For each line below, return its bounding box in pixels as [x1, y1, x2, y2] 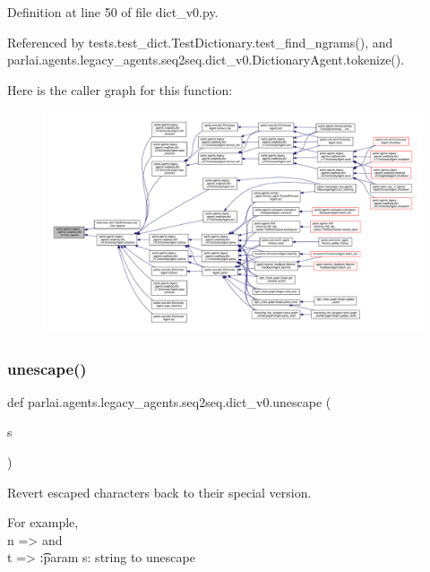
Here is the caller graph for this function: [7, 80, 233, 99]
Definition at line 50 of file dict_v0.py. [7, 3, 219, 21]
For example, [7, 513, 79, 532]
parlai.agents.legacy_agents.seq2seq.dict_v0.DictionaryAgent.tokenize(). [7, 50, 405, 69]
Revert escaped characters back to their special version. [7, 482, 312, 501]
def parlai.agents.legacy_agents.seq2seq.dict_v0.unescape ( [7, 392, 331, 411]
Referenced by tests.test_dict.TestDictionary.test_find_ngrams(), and [7, 32, 393, 51]
